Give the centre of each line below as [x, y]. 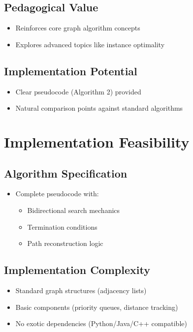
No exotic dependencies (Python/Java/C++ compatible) [101, 323]
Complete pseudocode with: [57, 194]
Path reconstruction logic [65, 243]
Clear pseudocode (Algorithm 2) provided [78, 91]
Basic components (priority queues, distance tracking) [97, 307]
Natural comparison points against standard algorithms [99, 108]
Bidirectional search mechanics [74, 210]
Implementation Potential [71, 71]
